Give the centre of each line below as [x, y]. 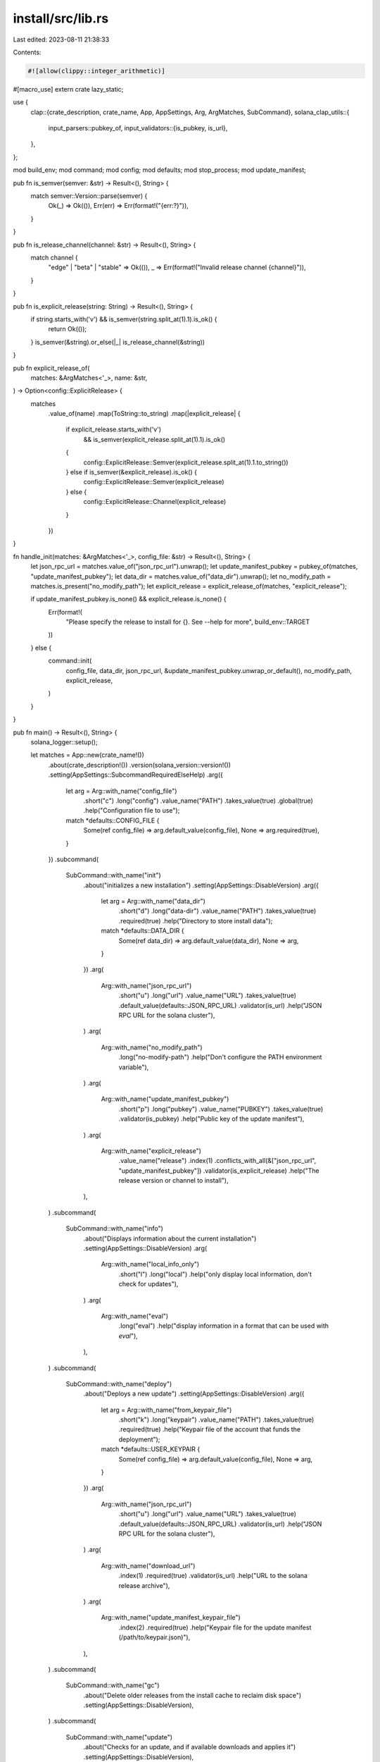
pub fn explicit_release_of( [51, 368]
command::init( [70, 661]
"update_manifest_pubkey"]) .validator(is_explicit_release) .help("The [219, 1171]
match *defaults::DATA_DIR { [142, 931]
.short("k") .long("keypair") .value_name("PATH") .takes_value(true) [216, 1419]
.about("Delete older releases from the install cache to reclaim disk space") [192, 1695]
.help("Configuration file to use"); [132, 811]
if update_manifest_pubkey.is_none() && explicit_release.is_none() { [128, 599]
